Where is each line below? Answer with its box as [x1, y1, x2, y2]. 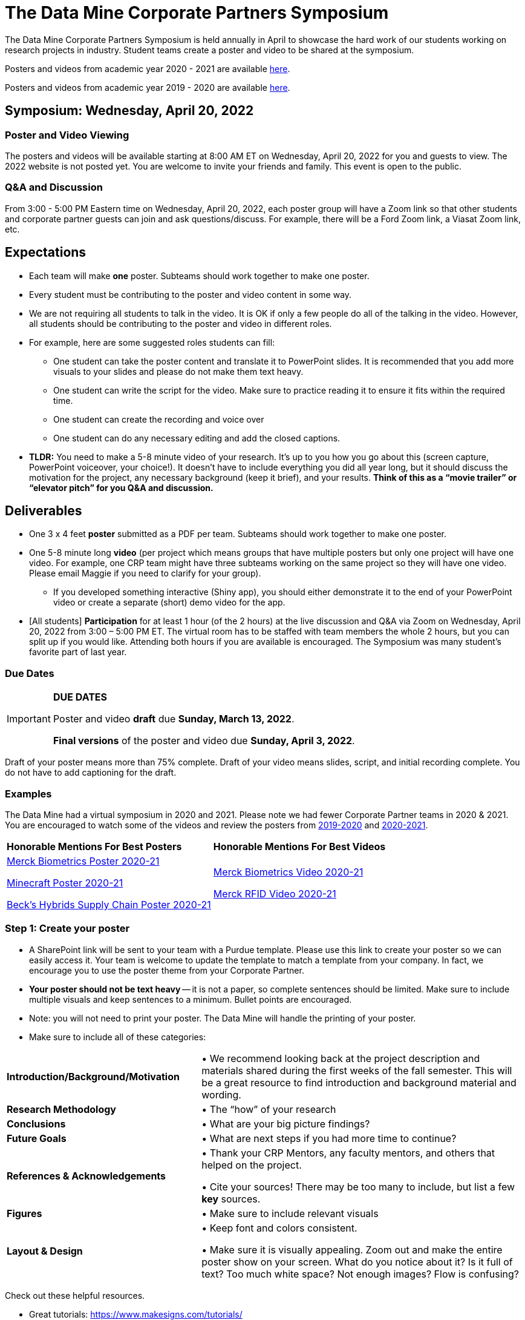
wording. [201, 1088, 241, 1101]
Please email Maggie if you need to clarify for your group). [29, 568, 261, 579]
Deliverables [5, 503, 82, 518]
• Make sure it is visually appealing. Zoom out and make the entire [201, 1243, 503, 1256]
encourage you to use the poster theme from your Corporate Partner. [29, 965, 304, 975]
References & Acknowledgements [7, 1169, 166, 1182]
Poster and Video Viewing [5, 128, 129, 141]
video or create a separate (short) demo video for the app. [53, 597, 285, 608]
